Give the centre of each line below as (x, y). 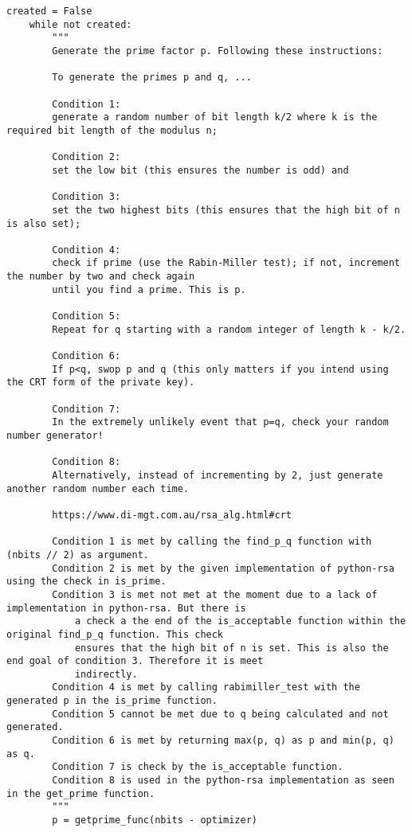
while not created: (80, 24)
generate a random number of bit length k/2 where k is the (215, 117)
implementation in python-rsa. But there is (126, 608)
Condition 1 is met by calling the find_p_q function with (212, 542)
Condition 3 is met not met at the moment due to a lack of (215, 594)
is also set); (44, 223)
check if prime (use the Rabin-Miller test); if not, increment (226, 263)
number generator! (55, 436)
